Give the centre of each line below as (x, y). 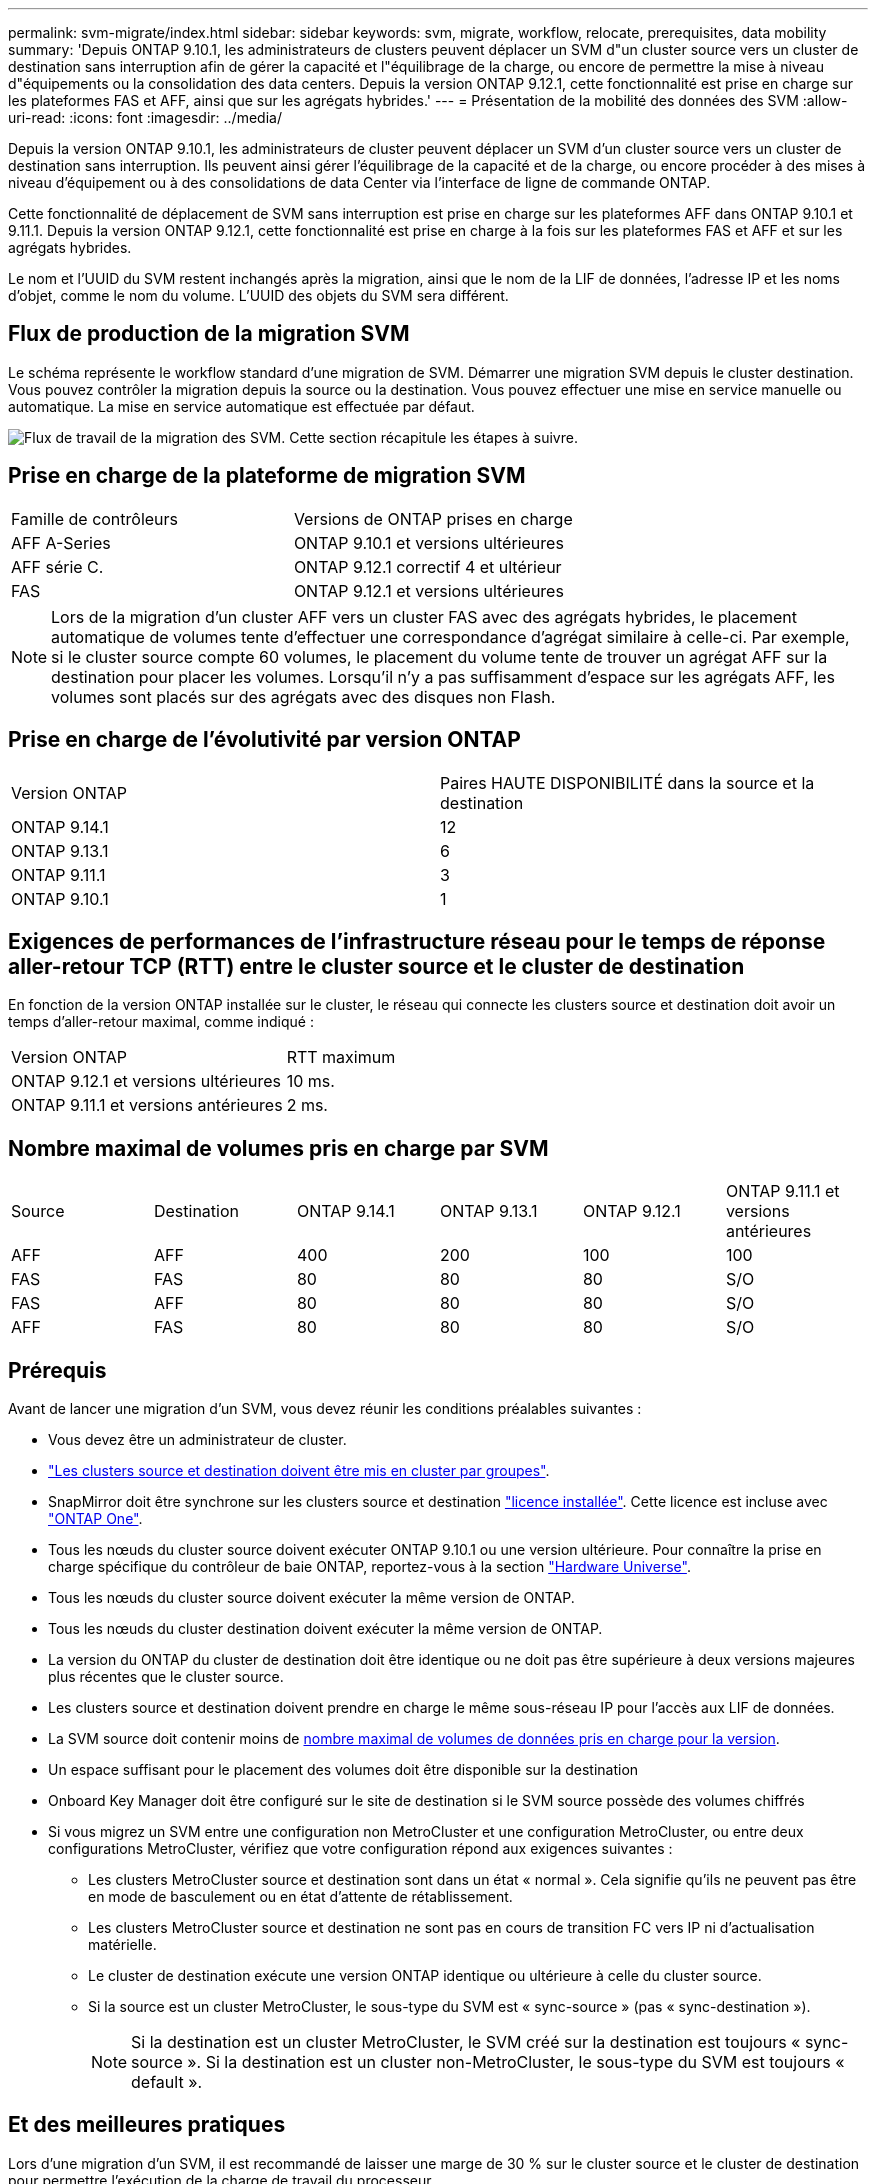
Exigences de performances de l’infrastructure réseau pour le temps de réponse (417, 941)
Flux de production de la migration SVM (209, 334)
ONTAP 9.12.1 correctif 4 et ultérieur (427, 566)
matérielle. (122, 1945)
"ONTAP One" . (95, 1519)
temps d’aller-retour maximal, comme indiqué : (161, 1022)
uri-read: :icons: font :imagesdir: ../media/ (145, 117)
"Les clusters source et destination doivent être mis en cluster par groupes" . (299, 1471)
